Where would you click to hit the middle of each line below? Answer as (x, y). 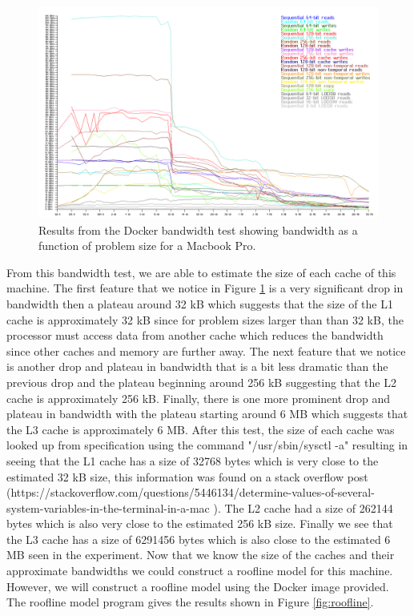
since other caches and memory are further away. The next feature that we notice (206, 350)
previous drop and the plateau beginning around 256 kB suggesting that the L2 (201, 382)
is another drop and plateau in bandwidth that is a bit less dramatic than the (197, 366)
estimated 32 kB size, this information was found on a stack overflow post (187, 476)
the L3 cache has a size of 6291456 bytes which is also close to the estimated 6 (199, 539)
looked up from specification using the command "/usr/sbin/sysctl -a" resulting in (207, 445)
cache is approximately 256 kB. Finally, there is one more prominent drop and (199, 398)
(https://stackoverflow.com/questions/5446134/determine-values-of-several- (191, 492)
